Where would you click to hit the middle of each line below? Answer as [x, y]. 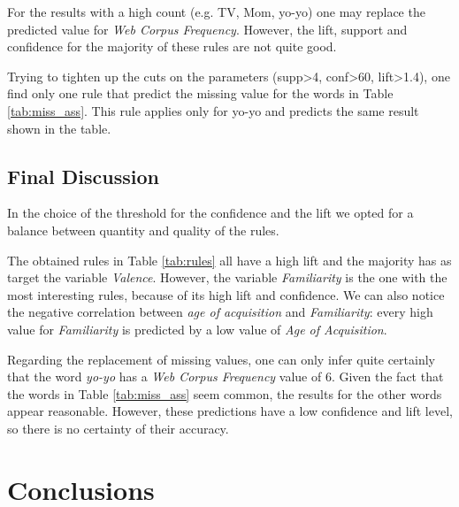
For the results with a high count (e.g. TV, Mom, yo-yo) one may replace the [216, 12]
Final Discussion [83, 176]
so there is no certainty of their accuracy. [118, 428]
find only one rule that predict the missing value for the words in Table [200, 93]
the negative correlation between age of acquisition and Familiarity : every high [220, 312]
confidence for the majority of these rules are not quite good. [172, 46]
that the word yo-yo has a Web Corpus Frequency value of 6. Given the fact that [226, 376]
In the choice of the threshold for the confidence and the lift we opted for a [210, 213]
